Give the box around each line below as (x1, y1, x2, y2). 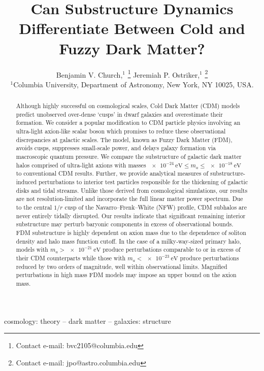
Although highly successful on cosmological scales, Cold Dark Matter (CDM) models (16, 102, 240, 110)
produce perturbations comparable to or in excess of (103, 245, 241, 254)
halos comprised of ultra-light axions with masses (16, 160, 146, 169)
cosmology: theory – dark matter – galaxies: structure (4, 315, 171, 326)
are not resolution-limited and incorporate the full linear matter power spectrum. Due (16, 194, 243, 203)
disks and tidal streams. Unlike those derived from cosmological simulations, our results (16, 186, 248, 194)
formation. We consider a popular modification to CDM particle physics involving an (16, 118, 241, 127)
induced (16, 178, 37, 186)
